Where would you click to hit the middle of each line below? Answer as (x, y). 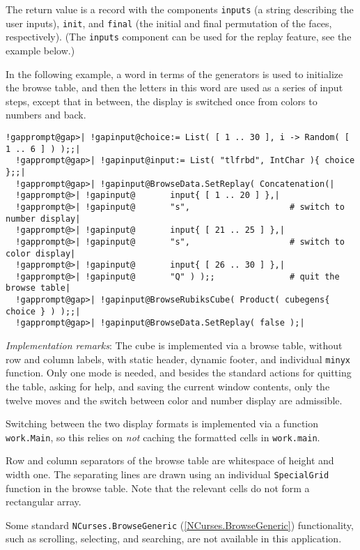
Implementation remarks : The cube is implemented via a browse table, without (174, 345)
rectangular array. (44, 502)
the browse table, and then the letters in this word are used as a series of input (174, 87)
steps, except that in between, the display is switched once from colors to (162, 101)
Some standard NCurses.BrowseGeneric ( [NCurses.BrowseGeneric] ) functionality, (180, 525)
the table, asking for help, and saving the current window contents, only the (168, 386)
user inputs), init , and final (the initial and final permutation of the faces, (169, 23)
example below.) (40, 50)
